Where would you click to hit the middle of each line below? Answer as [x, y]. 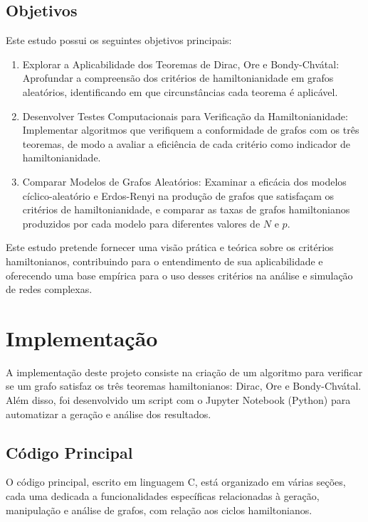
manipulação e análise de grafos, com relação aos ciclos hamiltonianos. [159, 510]
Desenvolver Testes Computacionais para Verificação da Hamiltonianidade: [185, 116]
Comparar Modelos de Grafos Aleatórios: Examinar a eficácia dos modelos [184, 181]
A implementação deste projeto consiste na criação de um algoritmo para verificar [184, 372]
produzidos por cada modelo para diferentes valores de [141, 223]
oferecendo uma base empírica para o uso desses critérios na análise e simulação [179, 275]
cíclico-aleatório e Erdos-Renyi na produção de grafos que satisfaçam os [178, 195]
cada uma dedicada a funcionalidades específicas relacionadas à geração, [163, 496]
